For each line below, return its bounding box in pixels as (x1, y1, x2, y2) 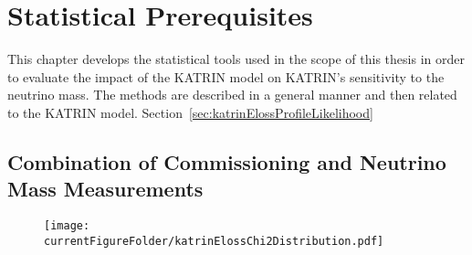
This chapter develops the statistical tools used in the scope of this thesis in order (7, 49, 465, 69)
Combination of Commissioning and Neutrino (7, 147, 446, 175)
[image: (44, 219, 90, 233)
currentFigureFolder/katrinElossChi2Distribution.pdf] (44, 234, 384, 248)
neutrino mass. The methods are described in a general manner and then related (7, 85, 457, 104)
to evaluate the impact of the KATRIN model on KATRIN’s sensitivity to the (7, 67, 445, 86)
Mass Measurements (7, 175, 204, 203)
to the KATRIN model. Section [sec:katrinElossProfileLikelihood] (7, 102, 373, 122)
